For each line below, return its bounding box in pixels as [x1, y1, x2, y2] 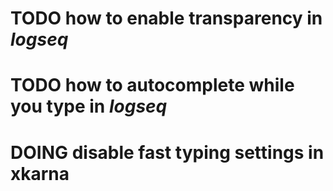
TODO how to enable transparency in [10, 7, 323, 30]
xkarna [10, 162, 70, 185]
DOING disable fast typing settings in [10, 141, 325, 164]
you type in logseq [10, 95, 168, 118]
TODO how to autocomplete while [10, 74, 295, 97]
